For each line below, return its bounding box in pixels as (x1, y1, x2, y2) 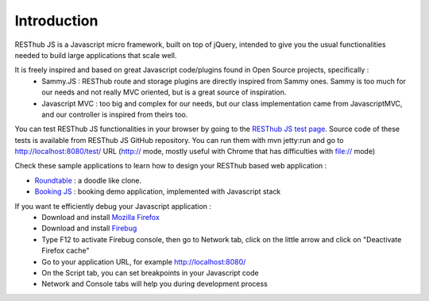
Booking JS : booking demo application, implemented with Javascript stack (34, 187, 281, 196)
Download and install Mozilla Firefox (41, 213, 160, 222)
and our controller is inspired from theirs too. (41, 110, 188, 119)
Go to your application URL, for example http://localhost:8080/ (41, 257, 246, 266)
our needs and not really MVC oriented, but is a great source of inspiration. (41, 87, 287, 97)
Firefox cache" (41, 246, 91, 256)
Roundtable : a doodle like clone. (34, 176, 142, 185)
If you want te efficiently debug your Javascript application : (14, 201, 212, 210)
